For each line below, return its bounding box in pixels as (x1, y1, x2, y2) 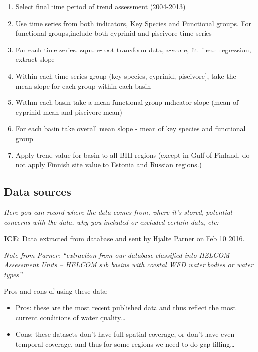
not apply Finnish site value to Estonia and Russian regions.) (15, 159, 202, 170)
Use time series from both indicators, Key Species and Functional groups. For (15, 18, 251, 28)
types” (4, 269, 22, 279)
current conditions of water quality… (15, 312, 126, 322)
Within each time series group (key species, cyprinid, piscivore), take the (15, 70, 236, 81)
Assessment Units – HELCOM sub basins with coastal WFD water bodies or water (4, 259, 254, 270)
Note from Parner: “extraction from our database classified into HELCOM (4, 250, 230, 260)
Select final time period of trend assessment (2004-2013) (15, 1, 186, 11)
